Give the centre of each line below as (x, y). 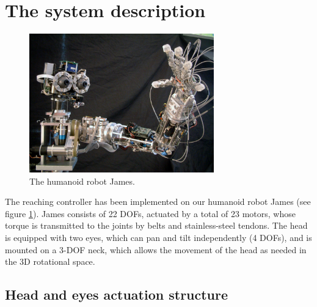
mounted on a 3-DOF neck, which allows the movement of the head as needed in (156, 249)
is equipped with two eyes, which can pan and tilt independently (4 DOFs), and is (158, 238)
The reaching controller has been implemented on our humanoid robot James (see (158, 202)
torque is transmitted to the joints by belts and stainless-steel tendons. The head (156, 225)
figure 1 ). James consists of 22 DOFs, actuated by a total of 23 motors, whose (150, 213)
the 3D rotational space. (50, 261)
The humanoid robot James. (82, 181)
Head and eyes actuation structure (117, 294)
